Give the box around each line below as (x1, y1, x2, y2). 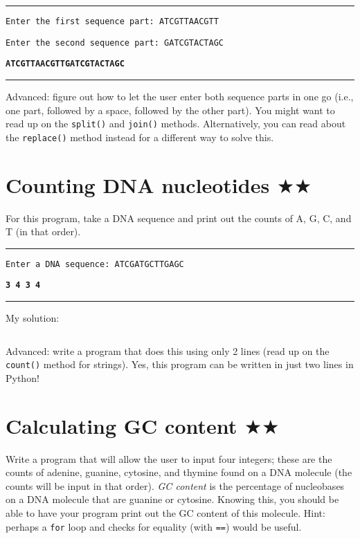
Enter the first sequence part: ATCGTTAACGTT (6, 17, 219, 26)
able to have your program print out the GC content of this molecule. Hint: (6, 506, 325, 520)
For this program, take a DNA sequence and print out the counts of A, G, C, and (6, 210, 352, 225)
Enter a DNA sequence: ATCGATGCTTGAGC (6, 259, 184, 269)
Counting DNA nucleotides (6, 170, 270, 199)
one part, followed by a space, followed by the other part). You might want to (6, 102, 335, 117)
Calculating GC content (6, 411, 237, 439)
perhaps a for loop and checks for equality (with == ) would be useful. (6, 519, 302, 533)
